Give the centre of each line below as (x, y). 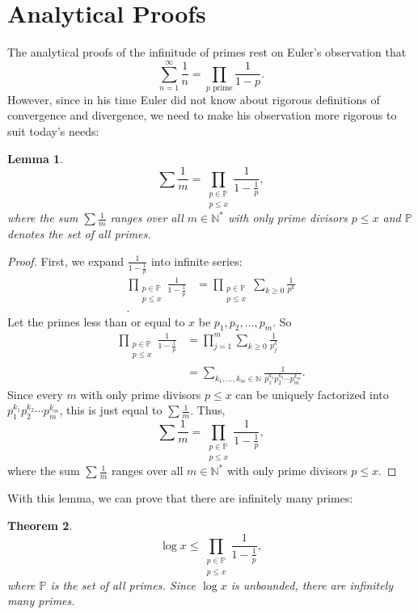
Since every (35, 394)
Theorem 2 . (40, 525)
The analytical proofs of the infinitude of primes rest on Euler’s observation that (207, 52)
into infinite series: (196, 261)
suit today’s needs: (53, 131)
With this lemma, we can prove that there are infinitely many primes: (180, 498)
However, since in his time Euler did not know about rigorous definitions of (194, 99)
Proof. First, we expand (66, 261)
